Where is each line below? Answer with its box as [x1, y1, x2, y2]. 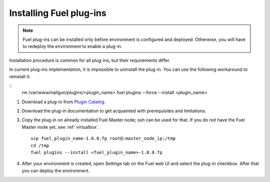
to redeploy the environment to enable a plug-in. [22, 43, 122, 49]
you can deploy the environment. [21, 168, 90, 174]
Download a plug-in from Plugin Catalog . [21, 99, 106, 105]
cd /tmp [30, 143, 49, 148]
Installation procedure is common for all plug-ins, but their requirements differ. [9, 57, 170, 63]
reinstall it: [9, 73, 31, 79]
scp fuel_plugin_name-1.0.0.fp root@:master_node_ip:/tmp [30, 136, 176, 142]
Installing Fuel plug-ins [9, 7, 107, 18]
